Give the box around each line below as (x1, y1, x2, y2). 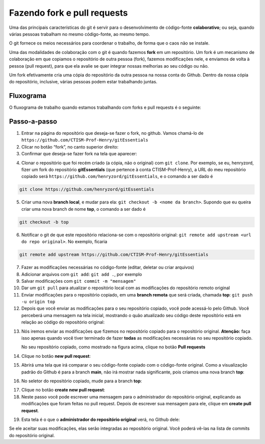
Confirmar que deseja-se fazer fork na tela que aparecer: (21, 151, 137, 157)
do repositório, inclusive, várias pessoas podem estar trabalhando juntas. (9, 79, 158, 85)
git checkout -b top (19, 219, 69, 225)
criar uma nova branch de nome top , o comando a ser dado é (21, 206, 146, 212)
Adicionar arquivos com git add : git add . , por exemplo (21, 271, 142, 277)
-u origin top (21, 299, 55, 305)
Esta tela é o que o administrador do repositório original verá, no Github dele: (21, 417, 180, 422)
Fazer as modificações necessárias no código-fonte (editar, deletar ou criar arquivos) (21, 265, 194, 271)
